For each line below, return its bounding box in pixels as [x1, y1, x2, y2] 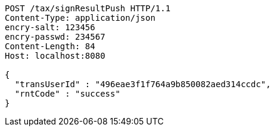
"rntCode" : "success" [14, 89, 120, 98]
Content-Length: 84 [5, 41, 95, 51]
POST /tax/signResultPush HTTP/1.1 [5, 4, 171, 13]
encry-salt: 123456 [5, 23, 95, 32]
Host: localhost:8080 [5, 51, 105, 60]
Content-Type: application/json [5, 13, 155, 23]
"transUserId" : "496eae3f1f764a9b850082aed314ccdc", [14, 79, 271, 89]
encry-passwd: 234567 [5, 32, 105, 41]
